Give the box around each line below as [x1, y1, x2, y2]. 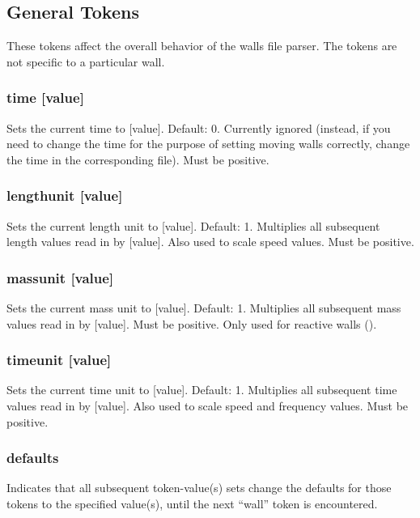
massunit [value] [6, 267, 114, 287]
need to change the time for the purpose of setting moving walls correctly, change [6, 135, 410, 152]
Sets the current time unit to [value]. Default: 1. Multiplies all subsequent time [6, 381, 397, 398]
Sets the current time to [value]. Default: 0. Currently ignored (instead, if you [6, 119, 391, 136]
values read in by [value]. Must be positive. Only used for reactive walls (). [6, 315, 377, 332]
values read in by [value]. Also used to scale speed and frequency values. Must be [6, 397, 409, 414]
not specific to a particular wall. [6, 53, 165, 70]
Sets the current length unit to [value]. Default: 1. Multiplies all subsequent [6, 217, 380, 234]
